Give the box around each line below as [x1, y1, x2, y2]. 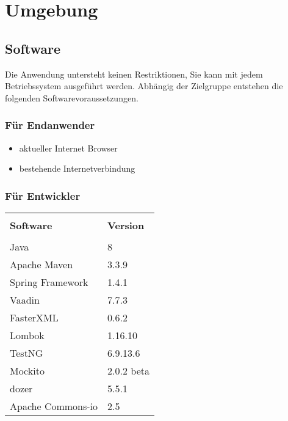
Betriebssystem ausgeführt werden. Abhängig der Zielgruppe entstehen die [5, 79, 283, 92]
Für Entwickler [5, 188, 81, 203]
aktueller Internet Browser [19, 141, 118, 154]
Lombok [10, 328, 45, 342]
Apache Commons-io [10, 398, 98, 413]
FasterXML [10, 310, 59, 324]
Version [107, 218, 145, 232]
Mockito [10, 363, 45, 378]
